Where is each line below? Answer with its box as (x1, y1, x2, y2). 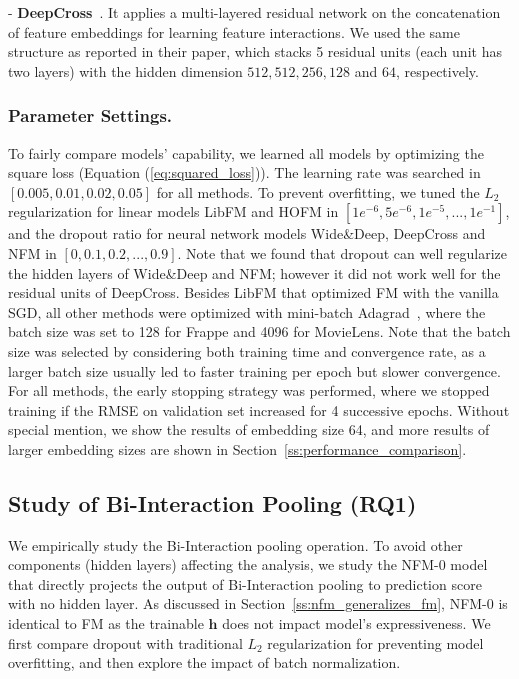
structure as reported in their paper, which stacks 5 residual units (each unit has (8, 41, 502, 62)
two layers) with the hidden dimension (8, 60, 243, 81)
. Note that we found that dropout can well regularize (177, 242, 508, 263)
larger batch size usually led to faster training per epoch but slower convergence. (8, 360, 501, 381)
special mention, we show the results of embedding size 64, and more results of (8, 419, 490, 440)
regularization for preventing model (267, 632, 484, 653)
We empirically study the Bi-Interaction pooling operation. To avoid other (8, 534, 463, 555)
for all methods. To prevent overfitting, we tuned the (156, 181, 480, 202)
